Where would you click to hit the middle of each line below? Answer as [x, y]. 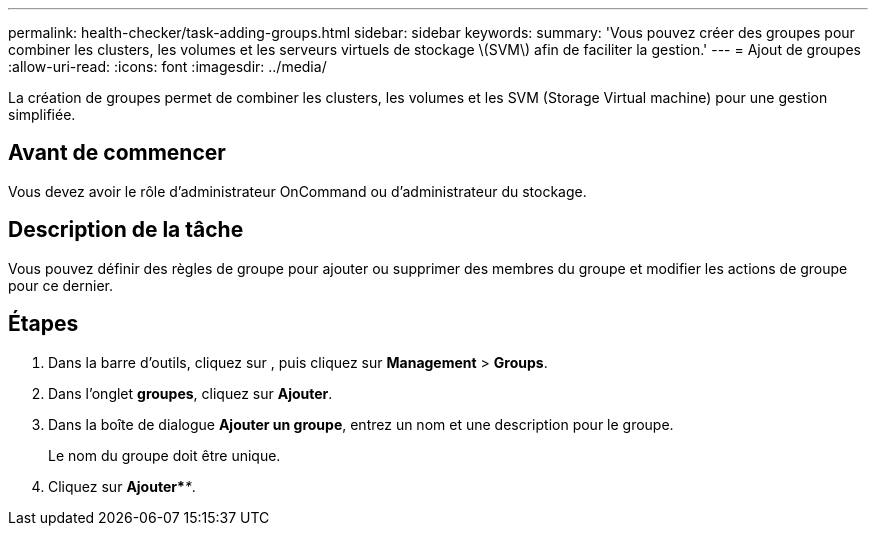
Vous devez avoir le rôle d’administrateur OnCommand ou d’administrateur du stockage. [297, 191]
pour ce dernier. [61, 285]
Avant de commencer [117, 153]
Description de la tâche [126, 230]
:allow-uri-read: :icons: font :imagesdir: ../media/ [167, 66]
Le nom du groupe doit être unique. [164, 455]
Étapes [43, 324]
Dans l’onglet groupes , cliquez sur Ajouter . [190, 393]
